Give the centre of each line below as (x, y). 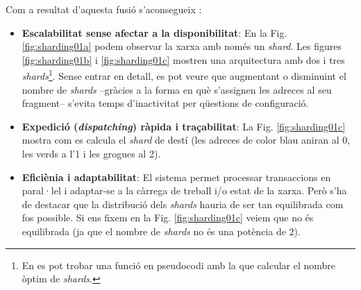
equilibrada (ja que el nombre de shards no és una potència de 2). (161, 231)
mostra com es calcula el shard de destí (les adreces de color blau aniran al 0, (186, 140)
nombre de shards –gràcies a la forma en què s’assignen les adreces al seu (177, 89)
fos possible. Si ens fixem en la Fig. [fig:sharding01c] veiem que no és (168, 217)
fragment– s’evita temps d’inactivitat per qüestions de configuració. (165, 103)
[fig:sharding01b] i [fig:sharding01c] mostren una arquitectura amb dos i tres (183, 59)
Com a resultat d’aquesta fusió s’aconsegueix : (104, 9)
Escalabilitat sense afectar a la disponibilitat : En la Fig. (154, 32)
